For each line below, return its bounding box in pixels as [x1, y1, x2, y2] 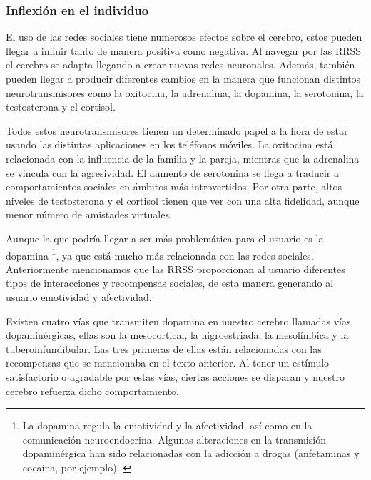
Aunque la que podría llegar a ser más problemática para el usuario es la [6, 230, 324, 245]
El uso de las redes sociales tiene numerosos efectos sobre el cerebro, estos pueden [6, 29, 362, 44]
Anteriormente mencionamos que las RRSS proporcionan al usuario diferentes [6, 261, 345, 276]
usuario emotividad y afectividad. [6, 289, 152, 304]
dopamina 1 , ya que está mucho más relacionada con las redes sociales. [6, 245, 314, 262]
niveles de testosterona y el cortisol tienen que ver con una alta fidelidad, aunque [6, 193, 360, 208]
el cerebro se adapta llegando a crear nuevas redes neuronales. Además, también [6, 57, 355, 72]
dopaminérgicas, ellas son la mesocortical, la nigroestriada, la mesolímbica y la [6, 327, 349, 342]
